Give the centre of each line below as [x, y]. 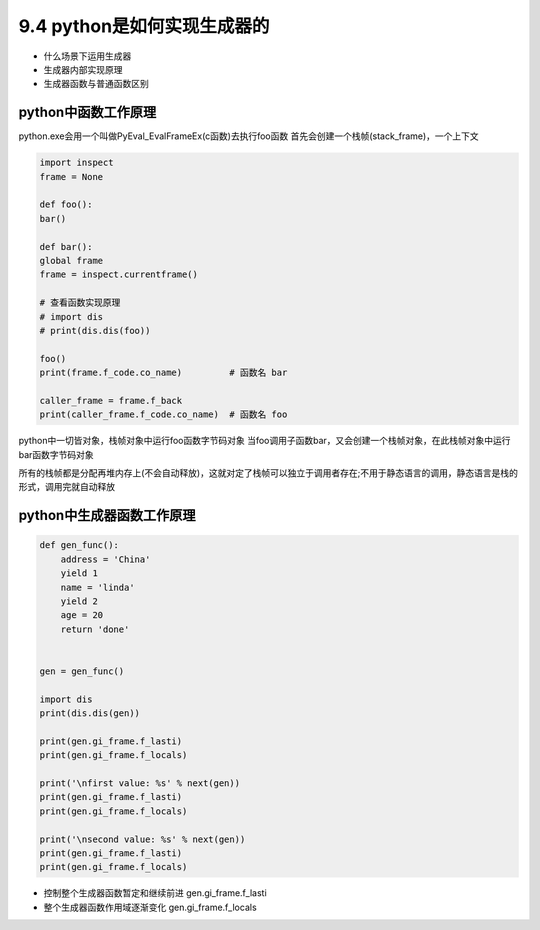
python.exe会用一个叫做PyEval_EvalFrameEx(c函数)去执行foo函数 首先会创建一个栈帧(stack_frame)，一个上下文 [248, 136]
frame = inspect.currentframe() [119, 274]
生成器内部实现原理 [83, 69]
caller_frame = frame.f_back [111, 400]
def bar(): [66, 246]
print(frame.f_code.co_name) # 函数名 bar [163, 373]
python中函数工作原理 [87, 112]
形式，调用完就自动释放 [66, 487]
